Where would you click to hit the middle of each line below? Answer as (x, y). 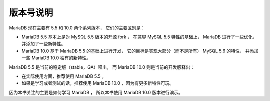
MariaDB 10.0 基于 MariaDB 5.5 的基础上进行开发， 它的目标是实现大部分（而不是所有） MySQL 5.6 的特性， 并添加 (140, 51)
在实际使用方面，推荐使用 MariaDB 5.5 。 (64, 76)
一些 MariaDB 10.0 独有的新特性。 (56, 58)
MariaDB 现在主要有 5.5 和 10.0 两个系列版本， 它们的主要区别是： (77, 28)
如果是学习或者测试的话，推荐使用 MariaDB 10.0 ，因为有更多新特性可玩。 (98, 83)
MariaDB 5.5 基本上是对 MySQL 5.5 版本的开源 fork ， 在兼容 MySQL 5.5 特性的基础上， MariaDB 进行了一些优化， (139, 37)
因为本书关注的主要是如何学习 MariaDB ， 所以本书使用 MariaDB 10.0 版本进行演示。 (96, 92)
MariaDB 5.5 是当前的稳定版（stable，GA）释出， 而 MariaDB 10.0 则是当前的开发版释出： (102, 67)
